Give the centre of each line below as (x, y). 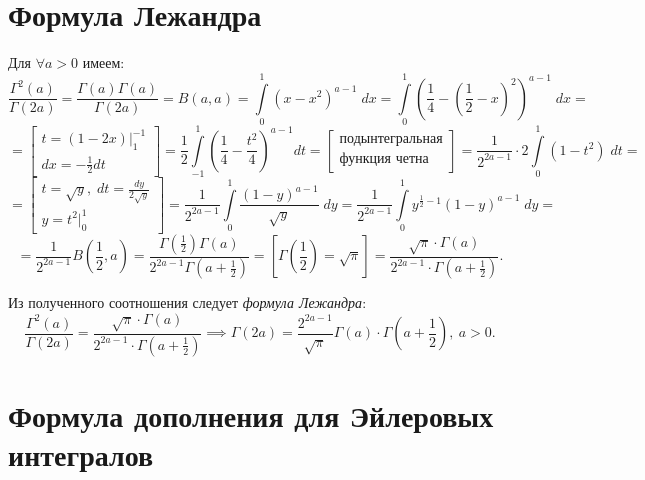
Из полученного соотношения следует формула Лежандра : (187, 302)
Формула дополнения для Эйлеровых (251, 414)
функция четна (384, 159)
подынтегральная (391, 139)
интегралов (81, 454)
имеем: (103, 62)
